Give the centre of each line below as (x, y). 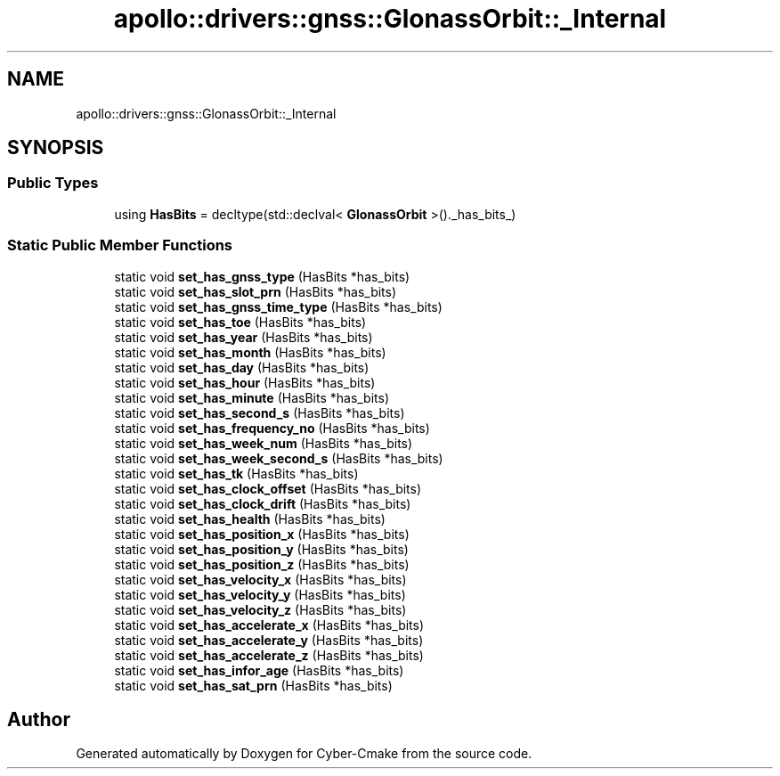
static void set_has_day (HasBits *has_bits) (242, 367)
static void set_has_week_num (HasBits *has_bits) (264, 443)
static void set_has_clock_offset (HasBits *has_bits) (268, 488)
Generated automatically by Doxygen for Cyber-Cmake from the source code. (304, 754)
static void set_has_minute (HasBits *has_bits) (252, 397)
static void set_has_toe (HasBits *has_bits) (240, 322)
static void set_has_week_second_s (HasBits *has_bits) (279, 458)
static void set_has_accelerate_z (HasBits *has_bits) (269, 655)
